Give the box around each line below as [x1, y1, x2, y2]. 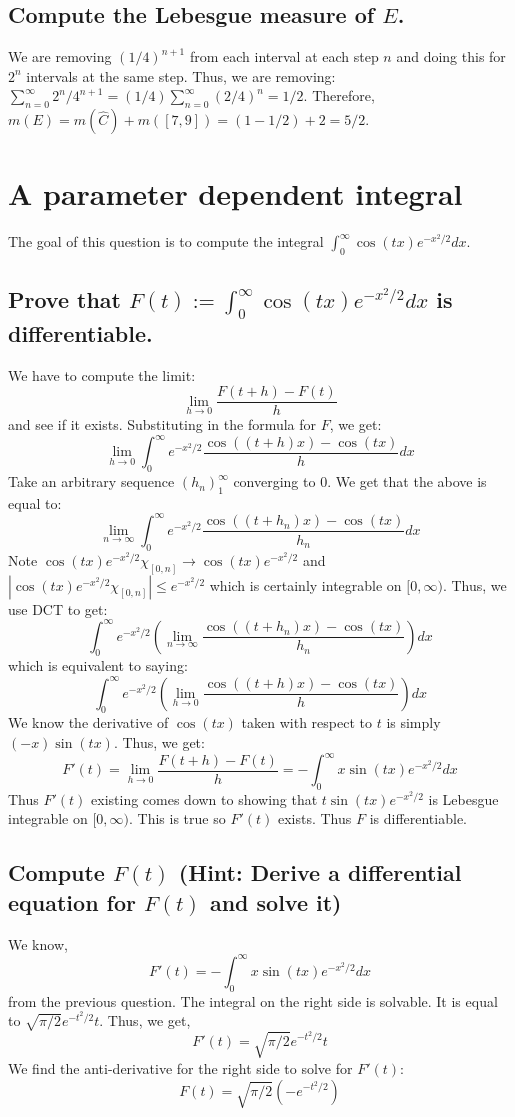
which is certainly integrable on [209, 574, 402, 595]
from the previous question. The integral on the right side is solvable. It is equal [8, 990, 498, 1011]
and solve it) [209, 886, 342, 917]
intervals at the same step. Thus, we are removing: [26, 65, 336, 86]
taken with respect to [241, 712, 372, 733]
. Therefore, [303, 85, 375, 106]
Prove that [8, 283, 121, 314]
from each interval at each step [189, 46, 379, 67]
